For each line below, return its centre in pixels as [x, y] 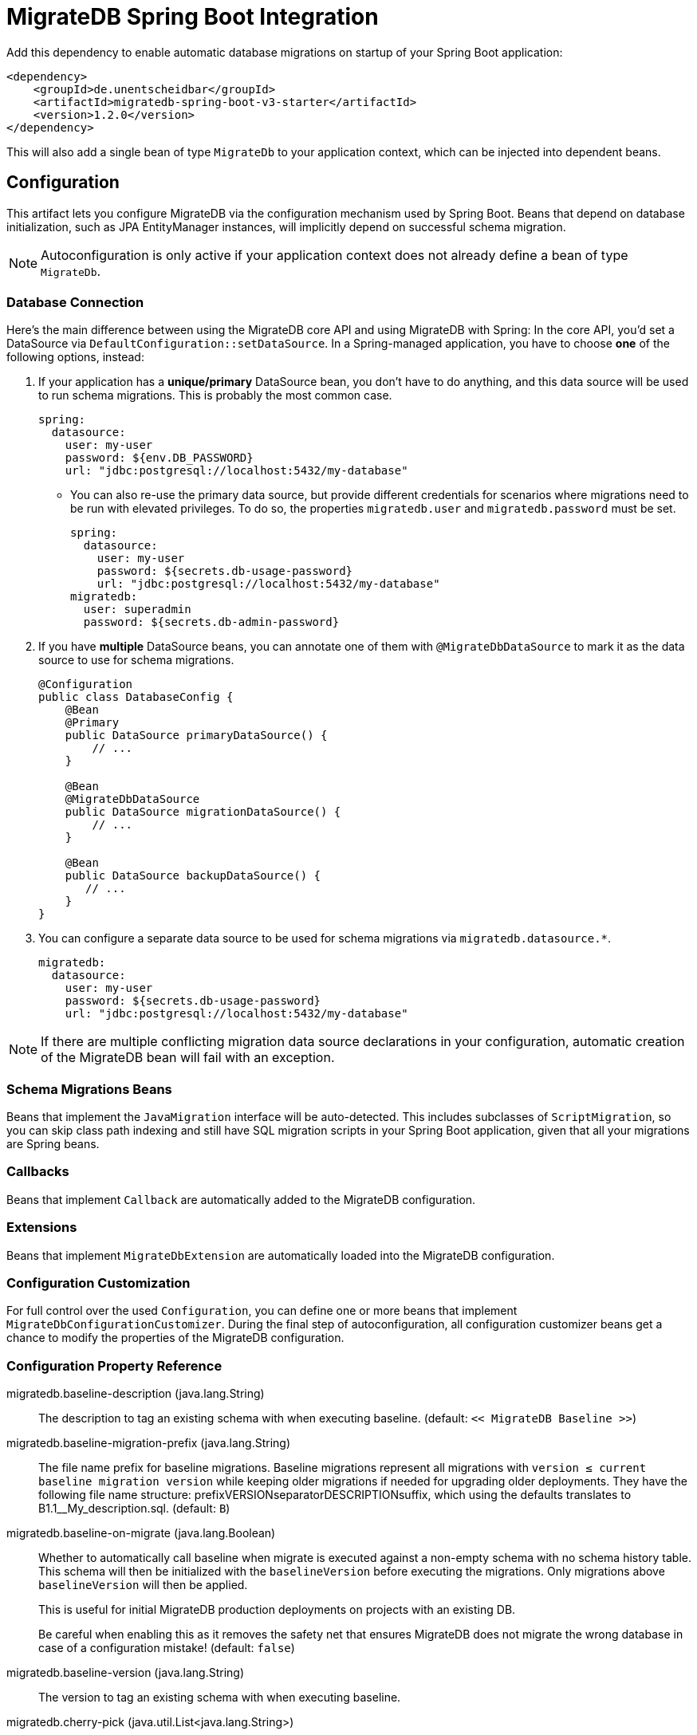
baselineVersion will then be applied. [143, 1585]
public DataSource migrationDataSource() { [203, 812]
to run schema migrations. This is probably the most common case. [215, 395]
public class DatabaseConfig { [136, 697]
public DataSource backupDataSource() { [193, 876]
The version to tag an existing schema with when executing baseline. [220, 1698]
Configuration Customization [98, 1283]
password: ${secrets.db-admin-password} [211, 622]
